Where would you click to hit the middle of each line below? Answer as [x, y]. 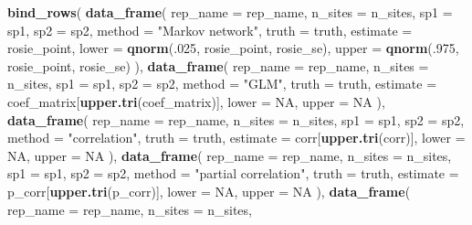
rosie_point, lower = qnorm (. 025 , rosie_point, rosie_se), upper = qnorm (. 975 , [233, 48]
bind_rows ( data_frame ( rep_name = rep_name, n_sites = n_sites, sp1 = [230, 12]
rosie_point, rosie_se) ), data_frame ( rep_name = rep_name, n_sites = [218, 65]
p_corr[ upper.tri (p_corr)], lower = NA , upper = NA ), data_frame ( [209, 191]
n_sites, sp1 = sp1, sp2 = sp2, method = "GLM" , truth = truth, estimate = [222, 84]
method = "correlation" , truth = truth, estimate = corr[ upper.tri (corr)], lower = [236, 138]
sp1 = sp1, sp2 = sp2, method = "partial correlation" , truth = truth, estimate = [233, 173]
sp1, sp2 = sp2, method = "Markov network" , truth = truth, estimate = [210, 30]
